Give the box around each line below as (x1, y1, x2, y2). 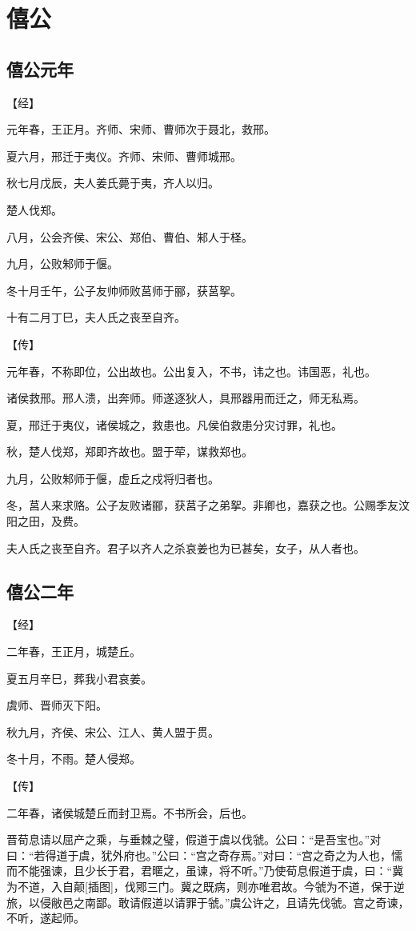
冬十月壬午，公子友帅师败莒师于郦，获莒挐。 (6, 282, 242, 298)
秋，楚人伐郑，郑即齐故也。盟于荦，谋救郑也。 (6, 443, 253, 460)
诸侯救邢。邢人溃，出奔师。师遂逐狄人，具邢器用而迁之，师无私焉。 (6, 390, 365, 406)
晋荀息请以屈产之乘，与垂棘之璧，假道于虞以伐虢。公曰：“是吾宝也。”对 (6, 831, 382, 848)
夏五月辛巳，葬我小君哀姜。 (6, 669, 152, 686)
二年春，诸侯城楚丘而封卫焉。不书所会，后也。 (6, 804, 253, 821)
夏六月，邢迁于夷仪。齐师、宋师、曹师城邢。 (6, 147, 242, 164)
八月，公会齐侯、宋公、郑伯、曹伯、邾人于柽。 (6, 228, 253, 245)
